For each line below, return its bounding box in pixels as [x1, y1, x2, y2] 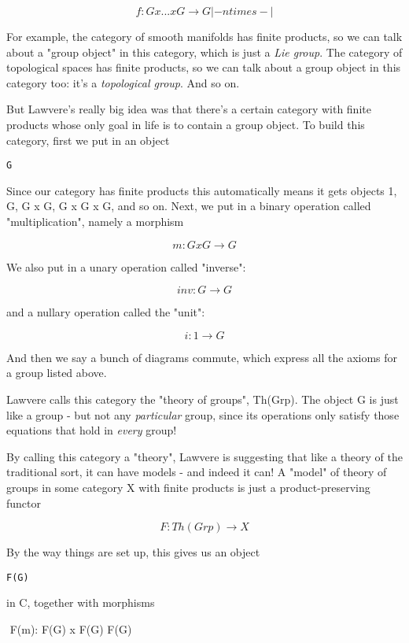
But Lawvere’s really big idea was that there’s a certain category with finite [6, 101, 371, 117]
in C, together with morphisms [6, 594, 155, 611]
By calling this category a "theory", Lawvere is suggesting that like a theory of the [6, 448, 403, 464]
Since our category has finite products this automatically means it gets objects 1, [6, 182, 397, 198]
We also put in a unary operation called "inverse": [6, 258, 246, 275]
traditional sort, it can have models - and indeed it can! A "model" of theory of [6, 464, 387, 480]
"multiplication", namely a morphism [6, 213, 184, 229]
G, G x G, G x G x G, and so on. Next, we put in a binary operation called [6, 198, 371, 214]
